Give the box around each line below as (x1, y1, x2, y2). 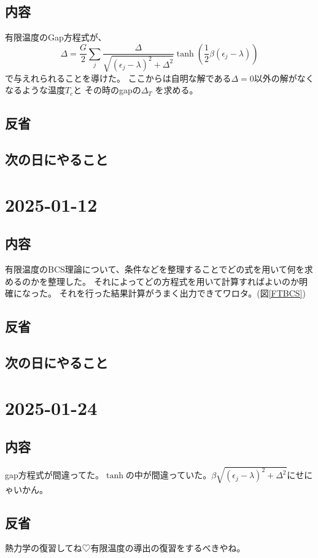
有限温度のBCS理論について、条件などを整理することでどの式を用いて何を (5, 263, 304, 276)
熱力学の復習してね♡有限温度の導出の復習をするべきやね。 (5, 541, 246, 554)
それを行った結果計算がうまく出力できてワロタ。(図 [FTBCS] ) (59, 287, 306, 300)
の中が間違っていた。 (125, 468, 212, 481)
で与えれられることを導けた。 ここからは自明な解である (5, 71, 231, 84)
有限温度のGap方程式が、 (5, 31, 107, 44)
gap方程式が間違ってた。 (5, 468, 104, 481)
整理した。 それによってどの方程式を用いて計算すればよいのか (47, 274, 300, 287)
